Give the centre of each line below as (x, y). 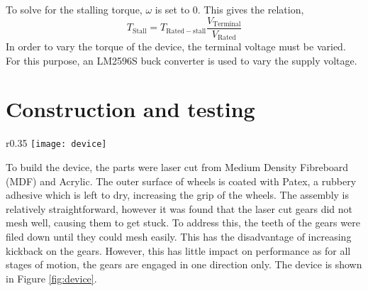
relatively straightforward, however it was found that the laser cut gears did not (179, 208)
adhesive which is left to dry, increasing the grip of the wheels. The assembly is (178, 195)
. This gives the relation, (251, 9)
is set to (172, 9)
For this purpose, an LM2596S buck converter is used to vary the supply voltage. (182, 60)
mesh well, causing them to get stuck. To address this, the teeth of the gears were (183, 223)
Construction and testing (130, 109)
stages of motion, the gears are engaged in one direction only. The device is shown (184, 264)
